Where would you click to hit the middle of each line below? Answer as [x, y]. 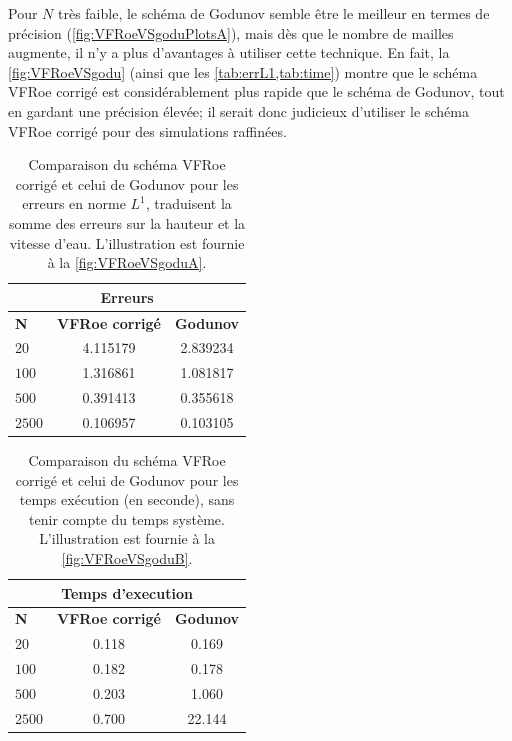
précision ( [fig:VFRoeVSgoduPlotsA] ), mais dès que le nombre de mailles [231, 32]
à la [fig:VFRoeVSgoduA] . [127, 262]
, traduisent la [188, 203]
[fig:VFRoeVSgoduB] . [127, 558]
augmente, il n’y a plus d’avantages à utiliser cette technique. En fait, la [229, 52]
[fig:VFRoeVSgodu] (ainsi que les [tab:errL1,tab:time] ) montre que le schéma [243, 71]
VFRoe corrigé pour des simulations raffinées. [147, 130]
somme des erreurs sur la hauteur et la [127, 222]
